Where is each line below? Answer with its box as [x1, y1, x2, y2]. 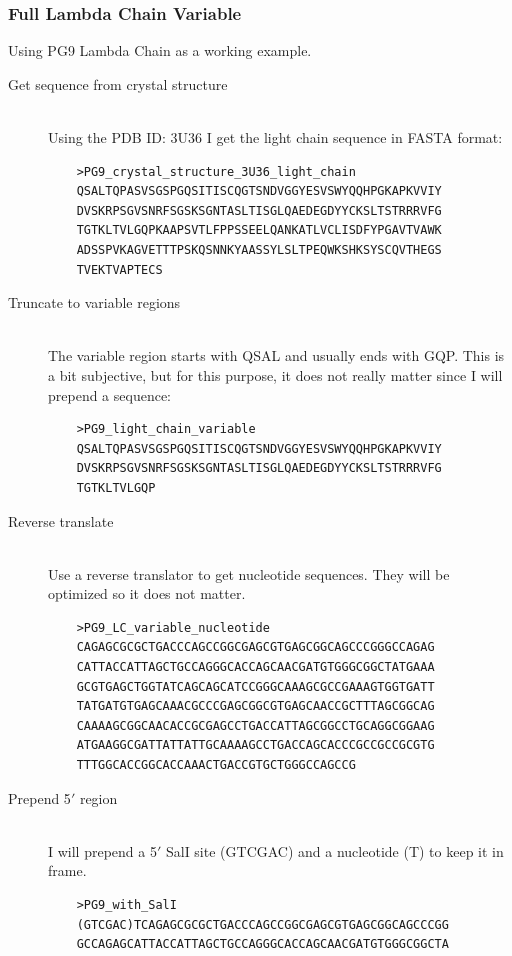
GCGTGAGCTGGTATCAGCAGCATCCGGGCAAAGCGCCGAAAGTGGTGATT [76, 679, 435, 694]
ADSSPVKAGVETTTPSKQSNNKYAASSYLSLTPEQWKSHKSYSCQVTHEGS [76, 242, 442, 257]
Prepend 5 [8, 787, 71, 808]
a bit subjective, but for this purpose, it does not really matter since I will [48, 364, 503, 385]
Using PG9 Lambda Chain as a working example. [8, 40, 312, 61]
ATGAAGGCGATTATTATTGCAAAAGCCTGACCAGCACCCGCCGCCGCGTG [76, 738, 435, 753]
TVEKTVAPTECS [76, 262, 163, 277]
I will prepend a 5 [48, 840, 157, 861]
